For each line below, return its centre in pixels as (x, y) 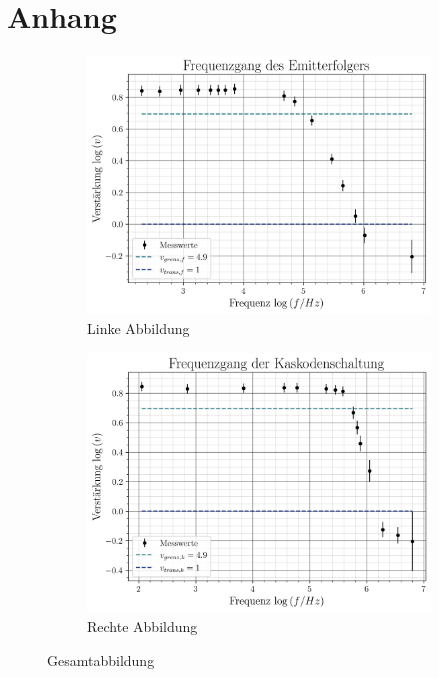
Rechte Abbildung (142, 625)
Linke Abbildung (138, 328)
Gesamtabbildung (101, 659)
